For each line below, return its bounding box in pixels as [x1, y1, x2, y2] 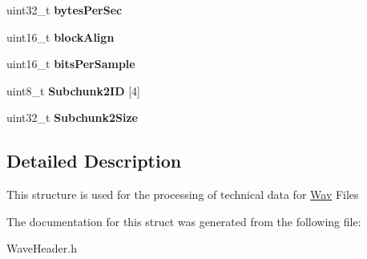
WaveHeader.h [6, 240, 77, 257]
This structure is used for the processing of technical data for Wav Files [6, 186, 359, 203]
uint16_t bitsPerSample [6, 55, 135, 72]
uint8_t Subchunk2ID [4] [6, 82, 140, 99]
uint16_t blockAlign [6, 28, 115, 45]
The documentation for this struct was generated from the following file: [6, 212, 361, 229]
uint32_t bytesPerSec [6, 2, 123, 18]
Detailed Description [6, 148, 182, 173]
